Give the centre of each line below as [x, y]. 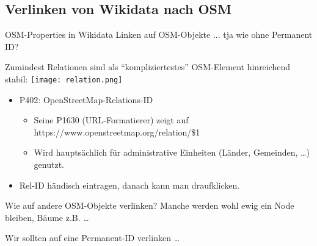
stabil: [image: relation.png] [64, 78]
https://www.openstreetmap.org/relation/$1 [117, 132]
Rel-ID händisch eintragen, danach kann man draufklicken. [129, 185]
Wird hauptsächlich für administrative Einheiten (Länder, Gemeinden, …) [172, 152]
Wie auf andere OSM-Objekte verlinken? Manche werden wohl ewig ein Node [150, 205]
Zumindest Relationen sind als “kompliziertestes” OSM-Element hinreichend [148, 67]
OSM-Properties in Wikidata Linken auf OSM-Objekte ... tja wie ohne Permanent [159, 34]
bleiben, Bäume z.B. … [47, 217]
